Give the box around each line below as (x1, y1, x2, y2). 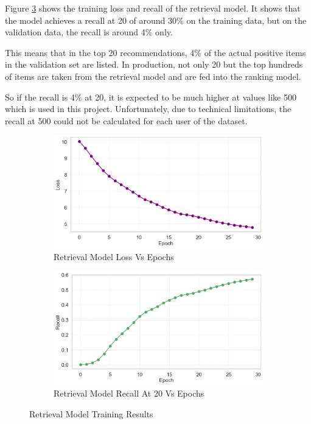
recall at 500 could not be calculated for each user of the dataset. (5, 114, 248, 127)
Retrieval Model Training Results (29, 407, 153, 420)
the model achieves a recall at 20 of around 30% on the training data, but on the (5, 13, 307, 26)
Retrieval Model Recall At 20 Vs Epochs (54, 387, 204, 400)
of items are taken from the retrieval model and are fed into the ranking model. (5, 69, 301, 82)
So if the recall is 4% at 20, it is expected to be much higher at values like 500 (5, 90, 296, 103)
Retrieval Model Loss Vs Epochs (54, 250, 174, 263)
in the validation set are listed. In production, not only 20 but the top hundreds (5, 58, 303, 71)
